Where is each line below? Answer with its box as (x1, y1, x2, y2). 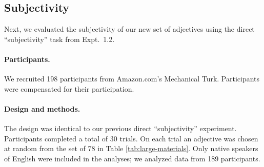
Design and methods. (4, 103, 80, 114)
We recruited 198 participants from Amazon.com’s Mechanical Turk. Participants (4, 73, 260, 84)
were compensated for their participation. (4, 83, 134, 94)
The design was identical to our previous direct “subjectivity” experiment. (4, 123, 237, 134)
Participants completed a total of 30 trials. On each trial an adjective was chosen (4, 133, 258, 143)
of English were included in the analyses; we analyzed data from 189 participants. (4, 153, 260, 163)
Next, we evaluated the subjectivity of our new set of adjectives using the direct (4, 24, 255, 34)
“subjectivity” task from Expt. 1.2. (4, 33, 115, 44)
